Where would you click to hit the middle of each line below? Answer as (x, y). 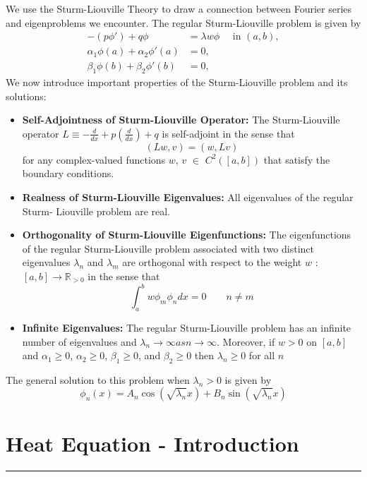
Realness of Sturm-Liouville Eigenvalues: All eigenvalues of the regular (188, 197)
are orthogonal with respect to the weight (212, 262)
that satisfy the (297, 159)
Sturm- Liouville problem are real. (96, 211)
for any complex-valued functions (94, 159)
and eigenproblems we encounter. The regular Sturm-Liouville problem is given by (183, 22)
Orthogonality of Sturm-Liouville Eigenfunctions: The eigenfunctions (187, 235)
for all (262, 355)
